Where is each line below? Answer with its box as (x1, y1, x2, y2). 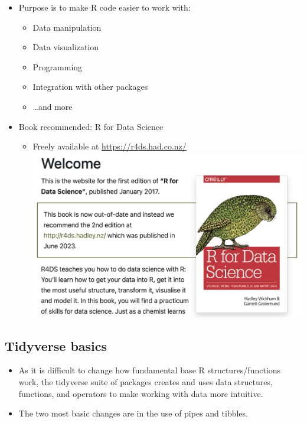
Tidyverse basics (5, 336, 107, 354)
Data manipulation (32, 21, 102, 33)
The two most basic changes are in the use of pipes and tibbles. (18, 407, 248, 419)
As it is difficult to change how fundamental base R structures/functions (18, 364, 281, 376)
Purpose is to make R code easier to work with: (18, 1, 191, 13)
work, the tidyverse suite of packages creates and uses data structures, (18, 375, 273, 388)
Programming (32, 60, 83, 73)
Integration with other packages (32, 80, 148, 93)
